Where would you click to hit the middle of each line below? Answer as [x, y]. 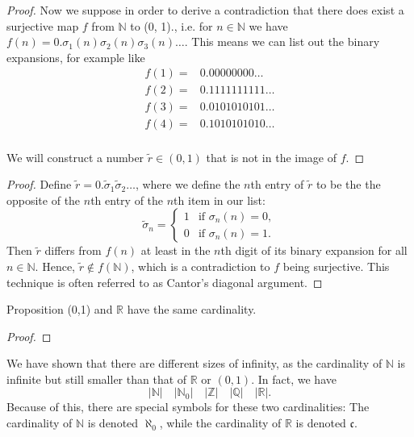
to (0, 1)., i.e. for [171, 25]
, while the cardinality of [220, 423]
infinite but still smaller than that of [97, 379]
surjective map [43, 25]
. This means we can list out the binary [282, 42]
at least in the [176, 250]
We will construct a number [75, 157]
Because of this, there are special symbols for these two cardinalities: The [188, 407]
